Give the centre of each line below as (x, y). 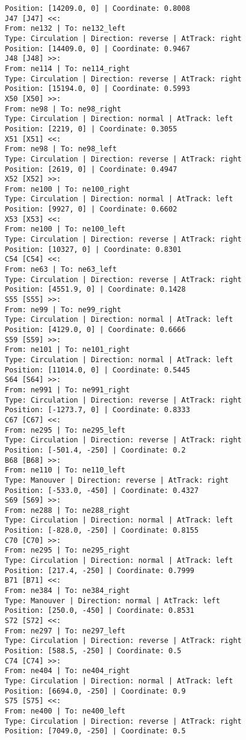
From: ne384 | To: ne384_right (67, 591)
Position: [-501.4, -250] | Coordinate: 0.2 (95, 450)
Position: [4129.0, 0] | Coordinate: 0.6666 (95, 330)
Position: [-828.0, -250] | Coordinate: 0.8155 (102, 531)
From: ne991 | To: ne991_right (67, 390)
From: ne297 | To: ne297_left (65, 631)
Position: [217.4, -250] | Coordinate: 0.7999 (100, 570)
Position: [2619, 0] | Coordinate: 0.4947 (91, 169)
